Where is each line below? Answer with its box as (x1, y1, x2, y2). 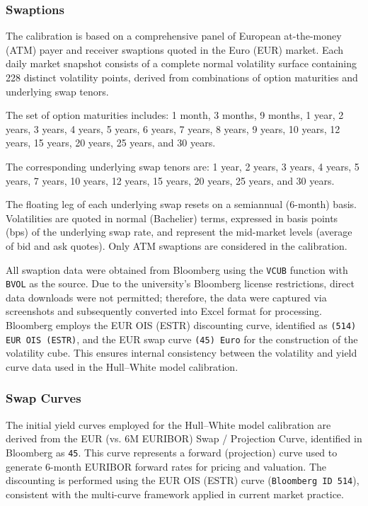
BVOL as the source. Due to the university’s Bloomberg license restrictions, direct (6, 276, 355, 291)
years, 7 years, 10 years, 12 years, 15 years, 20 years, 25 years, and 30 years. (6, 173, 335, 188)
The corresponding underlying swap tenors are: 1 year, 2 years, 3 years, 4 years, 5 (6, 159, 360, 173)
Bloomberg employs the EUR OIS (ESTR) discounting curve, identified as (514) (6, 318, 357, 333)
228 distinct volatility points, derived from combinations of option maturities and (6, 70, 358, 84)
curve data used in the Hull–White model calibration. (6, 359, 238, 374)
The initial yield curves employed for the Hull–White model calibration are (6, 417, 331, 432)
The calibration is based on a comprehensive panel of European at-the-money (6, 28, 342, 43)
